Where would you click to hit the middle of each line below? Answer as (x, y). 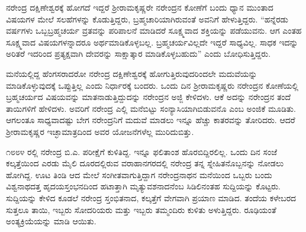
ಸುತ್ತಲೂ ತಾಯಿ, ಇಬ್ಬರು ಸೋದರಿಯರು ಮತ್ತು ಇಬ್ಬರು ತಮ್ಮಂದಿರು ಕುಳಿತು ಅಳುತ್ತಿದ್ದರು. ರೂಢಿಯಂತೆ (141, 209)
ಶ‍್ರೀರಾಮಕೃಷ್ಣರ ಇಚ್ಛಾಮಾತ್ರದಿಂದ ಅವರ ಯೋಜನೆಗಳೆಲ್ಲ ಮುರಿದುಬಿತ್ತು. (100, 131)
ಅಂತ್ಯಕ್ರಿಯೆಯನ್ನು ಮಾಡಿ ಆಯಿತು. (51, 221)
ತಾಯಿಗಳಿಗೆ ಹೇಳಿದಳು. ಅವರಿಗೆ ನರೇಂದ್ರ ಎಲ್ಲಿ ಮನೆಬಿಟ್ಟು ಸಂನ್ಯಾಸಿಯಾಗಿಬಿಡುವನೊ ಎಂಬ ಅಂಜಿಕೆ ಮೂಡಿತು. (151, 108)
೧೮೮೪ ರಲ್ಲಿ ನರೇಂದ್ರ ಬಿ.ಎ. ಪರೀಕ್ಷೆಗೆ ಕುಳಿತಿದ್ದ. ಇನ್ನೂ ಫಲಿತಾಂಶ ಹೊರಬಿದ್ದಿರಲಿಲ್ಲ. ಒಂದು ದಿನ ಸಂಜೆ (142, 151)
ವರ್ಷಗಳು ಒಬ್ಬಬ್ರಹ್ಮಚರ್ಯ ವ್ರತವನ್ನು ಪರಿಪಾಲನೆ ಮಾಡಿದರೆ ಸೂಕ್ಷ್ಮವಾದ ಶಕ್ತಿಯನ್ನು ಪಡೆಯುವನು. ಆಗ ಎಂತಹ (154, 30)
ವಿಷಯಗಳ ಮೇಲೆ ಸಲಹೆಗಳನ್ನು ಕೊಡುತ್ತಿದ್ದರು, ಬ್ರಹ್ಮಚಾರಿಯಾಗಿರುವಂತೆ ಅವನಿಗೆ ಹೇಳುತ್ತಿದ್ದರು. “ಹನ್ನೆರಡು (147, 19)
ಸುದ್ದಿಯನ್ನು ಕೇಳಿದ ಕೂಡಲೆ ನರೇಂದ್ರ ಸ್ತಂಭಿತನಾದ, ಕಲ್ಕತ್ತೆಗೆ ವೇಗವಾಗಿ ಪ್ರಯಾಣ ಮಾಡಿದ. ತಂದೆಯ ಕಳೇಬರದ (151, 197)
